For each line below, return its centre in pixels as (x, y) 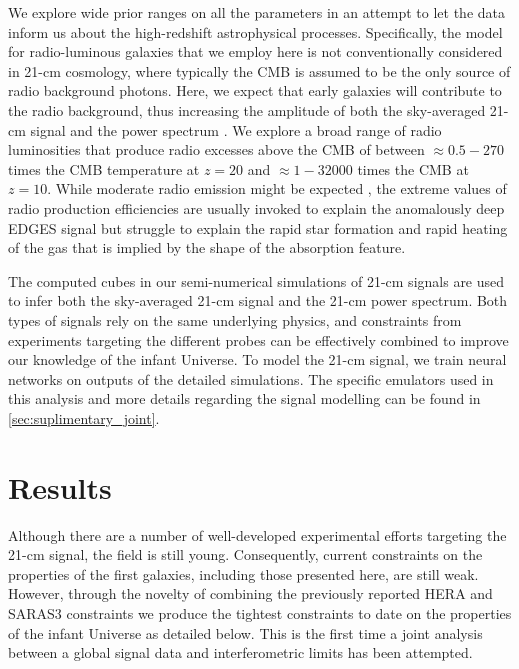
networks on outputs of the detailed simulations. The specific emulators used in (251, 378)
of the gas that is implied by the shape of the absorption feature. (207, 247)
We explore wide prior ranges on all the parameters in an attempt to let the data (256, 12)
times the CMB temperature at (104, 168)
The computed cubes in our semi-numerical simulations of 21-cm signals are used (256, 280)
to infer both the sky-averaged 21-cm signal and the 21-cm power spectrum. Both (258, 300)
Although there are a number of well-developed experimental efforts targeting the (257, 534)
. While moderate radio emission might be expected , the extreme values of (277, 188)
